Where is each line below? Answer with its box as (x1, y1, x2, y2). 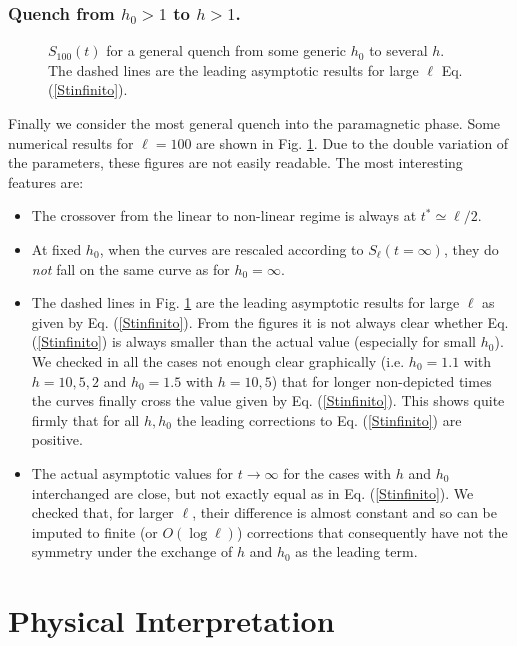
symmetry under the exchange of (31, 541, 233, 562)
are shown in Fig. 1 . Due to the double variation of (196, 132, 509, 153)
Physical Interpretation (8, 600, 335, 641)
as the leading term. (295, 541, 418, 562)
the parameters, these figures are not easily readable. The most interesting (8, 152, 463, 173)
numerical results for (8, 132, 134, 153)
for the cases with (283, 462, 392, 483)
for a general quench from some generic (106, 40, 347, 61)
